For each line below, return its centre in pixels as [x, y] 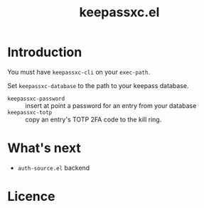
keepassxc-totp [30, 112]
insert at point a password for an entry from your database [111, 105]
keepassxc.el [119, 12]
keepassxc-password [36, 99]
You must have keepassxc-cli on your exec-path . [79, 72]
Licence [31, 197]
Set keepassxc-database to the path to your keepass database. [98, 85]
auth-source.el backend [54, 168]
